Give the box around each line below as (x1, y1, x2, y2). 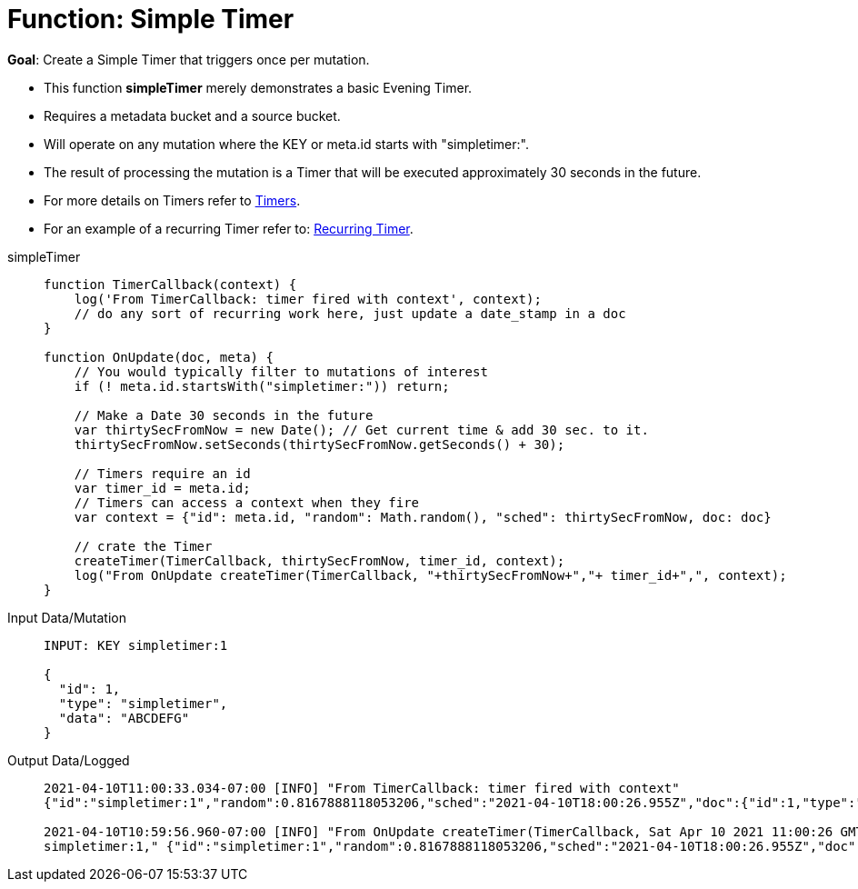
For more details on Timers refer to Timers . (44, 192, 301, 208)
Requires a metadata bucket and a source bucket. (44, 107, 341, 124)
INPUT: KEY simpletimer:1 (44, 637, 228, 653)
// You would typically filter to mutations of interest (74, 364, 488, 379)
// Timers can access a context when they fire (74, 494, 420, 510)
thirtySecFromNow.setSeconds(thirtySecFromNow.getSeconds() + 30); (74, 436, 565, 452)
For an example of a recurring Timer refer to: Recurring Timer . (44, 220, 414, 236)
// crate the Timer (74, 538, 213, 554)
